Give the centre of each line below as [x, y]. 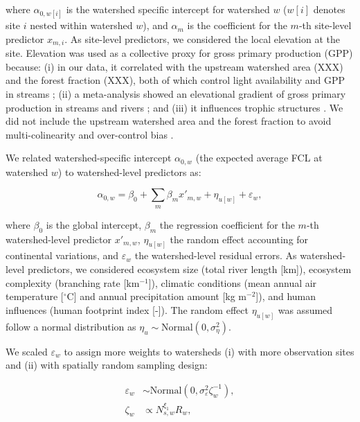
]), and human [286, 296]
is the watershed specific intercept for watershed [168, 9]
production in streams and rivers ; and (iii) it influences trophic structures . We [174, 107]
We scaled [27, 351]
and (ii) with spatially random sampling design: [107, 365]
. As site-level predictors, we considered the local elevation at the [202, 38]
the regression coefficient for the [227, 224]
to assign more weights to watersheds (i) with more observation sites [209, 351]
